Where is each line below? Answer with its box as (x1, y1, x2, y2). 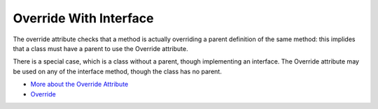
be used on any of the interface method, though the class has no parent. (13, 67, 222, 75)
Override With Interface (13, 10, 154, 26)
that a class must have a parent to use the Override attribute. (13, 44, 188, 52)
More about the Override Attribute (30, 80, 129, 89)
